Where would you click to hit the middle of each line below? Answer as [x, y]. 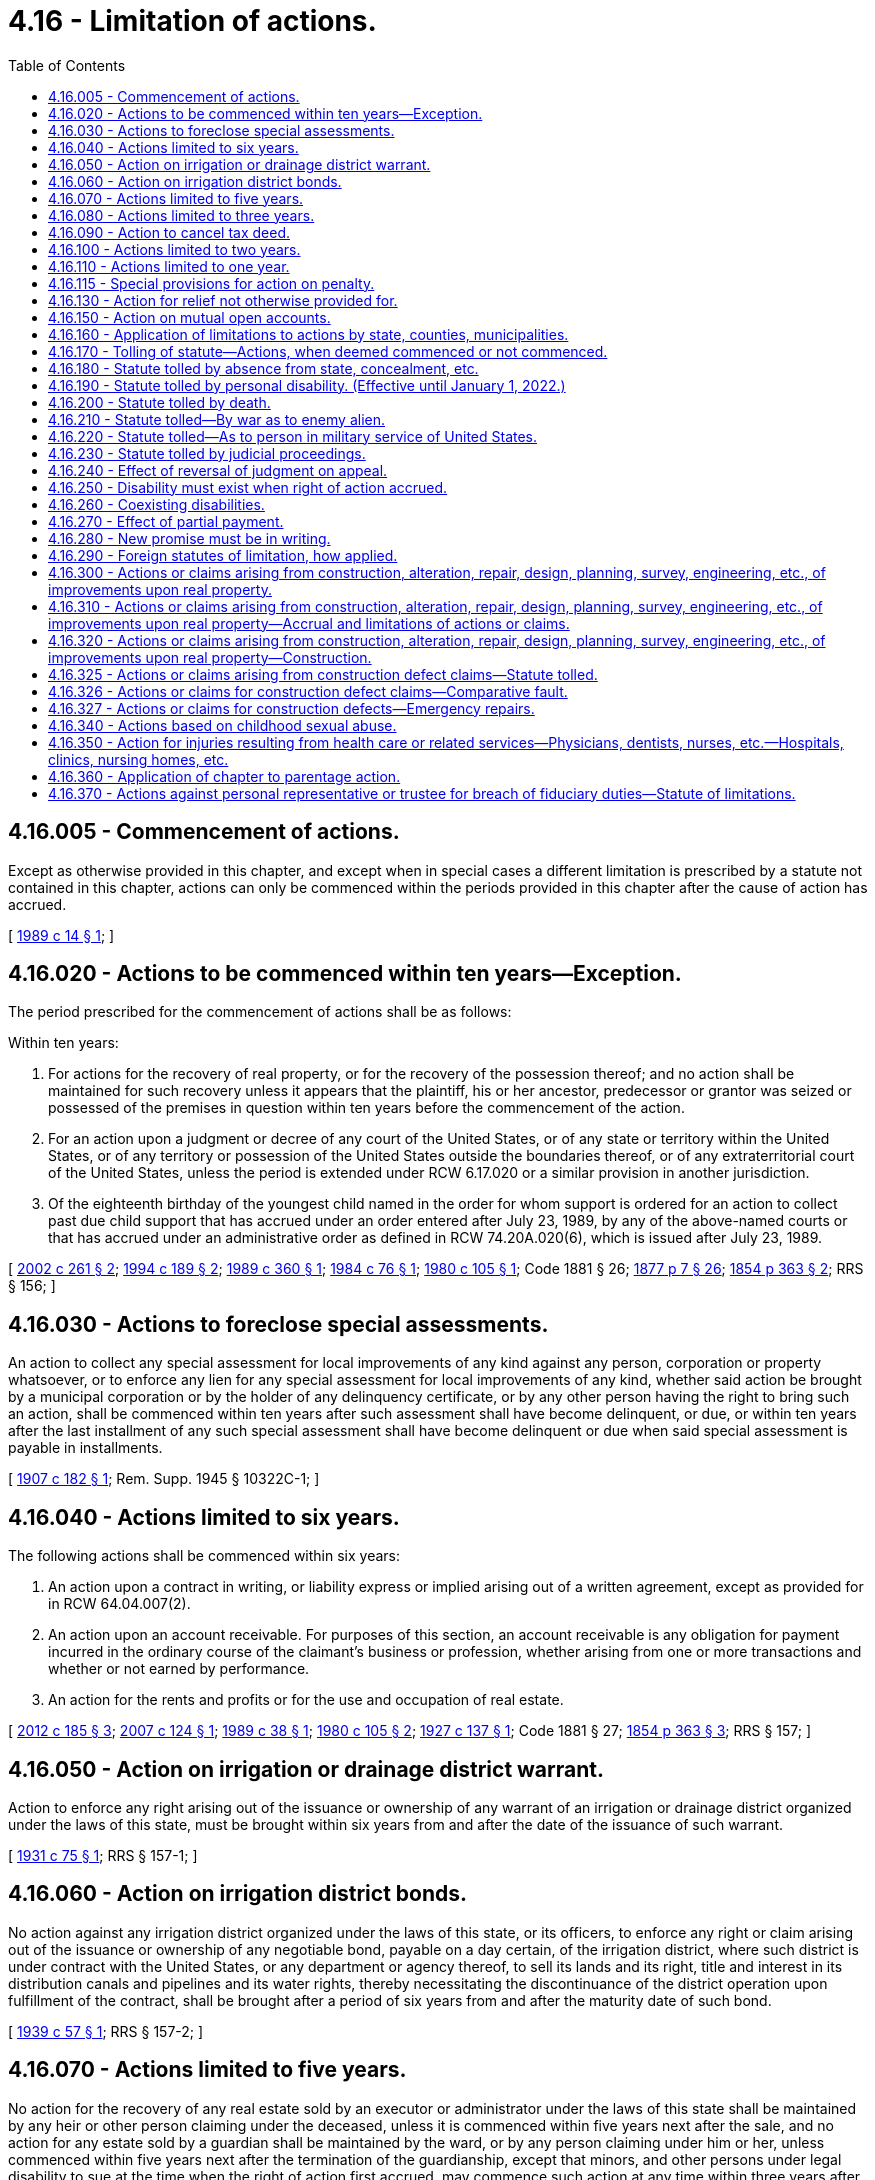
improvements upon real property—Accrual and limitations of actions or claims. [309, 623]
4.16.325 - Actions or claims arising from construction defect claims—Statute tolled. [323, 674]
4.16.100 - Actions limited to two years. [174, 249]
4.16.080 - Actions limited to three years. [181, 215]
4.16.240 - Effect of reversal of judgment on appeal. [218, 470]
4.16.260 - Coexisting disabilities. [156, 504]
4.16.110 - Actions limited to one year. [169, 266]
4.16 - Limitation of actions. [192, 21]
